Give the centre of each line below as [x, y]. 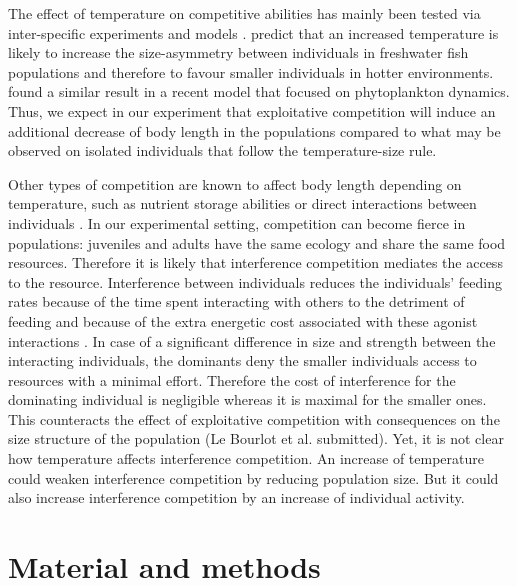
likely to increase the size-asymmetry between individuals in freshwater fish [238, 52]
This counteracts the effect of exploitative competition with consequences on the [254, 418]
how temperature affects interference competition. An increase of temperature [246, 458]
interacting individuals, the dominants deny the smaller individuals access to [242, 360]
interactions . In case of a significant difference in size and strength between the [252, 340]
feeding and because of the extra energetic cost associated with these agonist [243, 320]
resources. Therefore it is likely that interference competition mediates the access [255, 262]
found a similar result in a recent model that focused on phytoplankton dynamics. [259, 91]
